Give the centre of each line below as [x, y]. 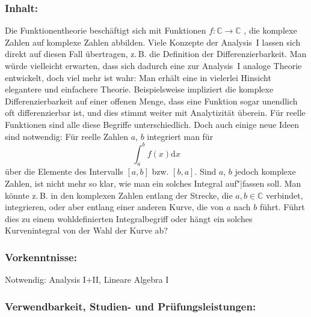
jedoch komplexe [265, 171]
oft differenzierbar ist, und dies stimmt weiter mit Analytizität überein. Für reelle [155, 113]
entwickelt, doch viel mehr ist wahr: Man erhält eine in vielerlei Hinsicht [138, 77]
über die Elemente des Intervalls [64, 171]
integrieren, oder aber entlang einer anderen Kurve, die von [114, 207]
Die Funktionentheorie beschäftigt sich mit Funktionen [106, 30]
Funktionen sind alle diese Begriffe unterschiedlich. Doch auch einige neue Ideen [152, 124]
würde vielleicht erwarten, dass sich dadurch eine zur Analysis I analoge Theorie [153, 65]
